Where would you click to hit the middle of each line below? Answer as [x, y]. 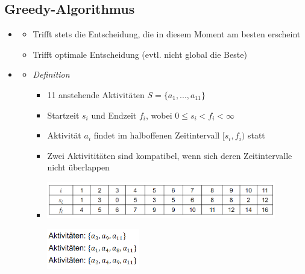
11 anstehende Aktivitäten [96, 94]
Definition [51, 74]
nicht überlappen [78, 167]
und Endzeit [114, 115]
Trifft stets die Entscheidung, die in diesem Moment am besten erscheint [167, 34]
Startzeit [63, 115]
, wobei [159, 115]
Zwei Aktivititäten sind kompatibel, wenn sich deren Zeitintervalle [170, 155]
